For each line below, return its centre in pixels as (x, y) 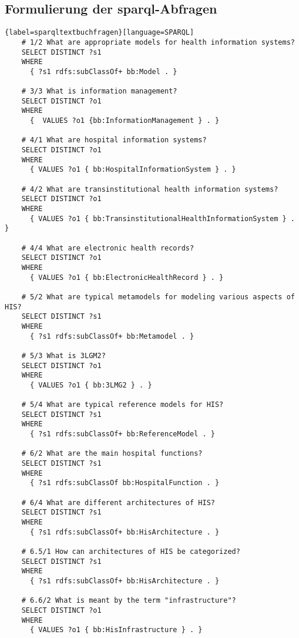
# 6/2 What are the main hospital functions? (112, 454)
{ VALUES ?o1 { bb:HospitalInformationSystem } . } (133, 170)
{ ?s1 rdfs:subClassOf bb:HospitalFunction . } (125, 483)
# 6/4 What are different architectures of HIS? (118, 502)
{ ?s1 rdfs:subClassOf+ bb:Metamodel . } (112, 336)
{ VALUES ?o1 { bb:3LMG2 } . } (91, 385)
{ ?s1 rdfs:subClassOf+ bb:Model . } (103, 71)
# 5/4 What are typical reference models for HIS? (122, 405)
